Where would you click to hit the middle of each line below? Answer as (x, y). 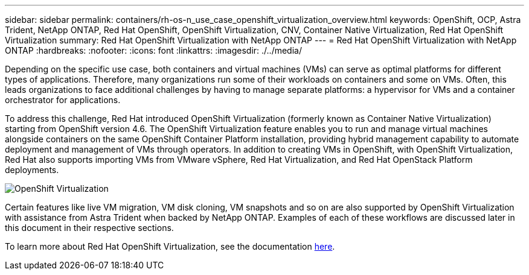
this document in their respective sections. (89, 228)
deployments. (32, 170)
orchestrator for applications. (63, 100)
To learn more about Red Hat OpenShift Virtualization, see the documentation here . (170, 246)
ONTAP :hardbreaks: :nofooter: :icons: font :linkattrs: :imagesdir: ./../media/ (153, 50)
